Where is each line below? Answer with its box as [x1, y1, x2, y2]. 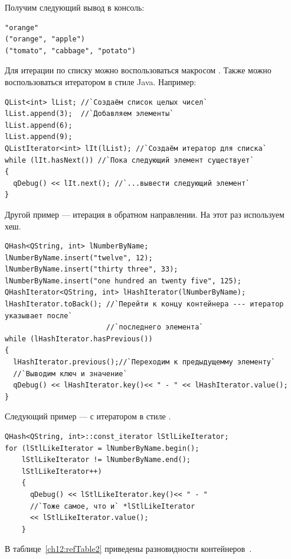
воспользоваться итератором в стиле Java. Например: [5, 75, 197, 88]
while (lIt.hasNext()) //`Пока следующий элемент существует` [5, 156, 254, 164]
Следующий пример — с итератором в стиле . [5, 410, 171, 422]
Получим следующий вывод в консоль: [5, 1, 145, 13]
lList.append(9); [5, 133, 73, 141]
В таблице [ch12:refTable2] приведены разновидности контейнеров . [5, 542, 252, 555]
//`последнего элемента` [106, 323, 204, 332]
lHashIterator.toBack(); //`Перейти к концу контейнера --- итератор [5, 300, 284, 309]
